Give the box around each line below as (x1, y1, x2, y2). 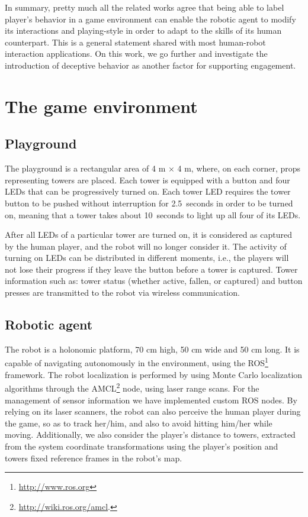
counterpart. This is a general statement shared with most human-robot (5, 35, 266, 48)
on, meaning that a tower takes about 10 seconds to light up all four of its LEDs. (5, 208, 301, 221)
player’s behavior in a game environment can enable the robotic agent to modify (5, 12, 296, 25)
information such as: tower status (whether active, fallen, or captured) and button (5, 274, 303, 287)
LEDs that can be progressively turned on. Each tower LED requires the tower (5, 185, 291, 198)
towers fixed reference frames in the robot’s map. (5, 451, 182, 464)
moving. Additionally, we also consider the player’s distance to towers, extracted (5, 428, 296, 441)
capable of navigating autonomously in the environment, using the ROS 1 (5, 355, 268, 369)
